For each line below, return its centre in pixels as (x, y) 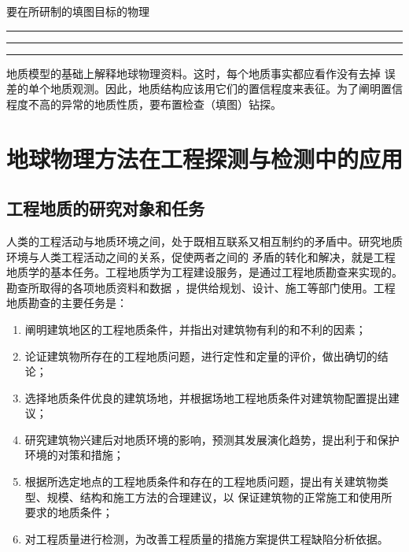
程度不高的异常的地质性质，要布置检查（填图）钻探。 (144, 104)
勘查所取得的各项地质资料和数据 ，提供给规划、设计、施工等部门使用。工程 (201, 287)
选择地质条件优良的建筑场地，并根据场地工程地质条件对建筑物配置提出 (206, 397)
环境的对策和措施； (74, 455)
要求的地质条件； (69, 512)
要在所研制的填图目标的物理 (78, 11)
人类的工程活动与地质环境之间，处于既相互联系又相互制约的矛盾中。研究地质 (204, 241)
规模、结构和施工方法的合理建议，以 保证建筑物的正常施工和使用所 (219, 496)
